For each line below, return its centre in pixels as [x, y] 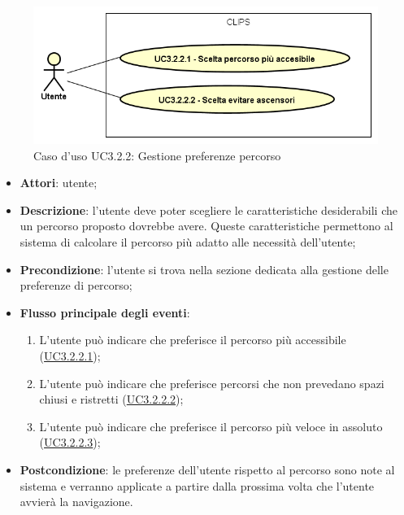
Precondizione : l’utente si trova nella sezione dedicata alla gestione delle [204, 269]
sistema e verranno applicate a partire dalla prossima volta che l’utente [197, 485]
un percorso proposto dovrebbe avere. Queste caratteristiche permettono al [206, 226]
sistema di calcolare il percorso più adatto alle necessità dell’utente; [188, 242]
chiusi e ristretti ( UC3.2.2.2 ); [111, 399]
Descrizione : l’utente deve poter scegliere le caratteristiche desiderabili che [209, 209]
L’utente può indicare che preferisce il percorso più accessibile [193, 340]
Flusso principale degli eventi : [105, 312]
